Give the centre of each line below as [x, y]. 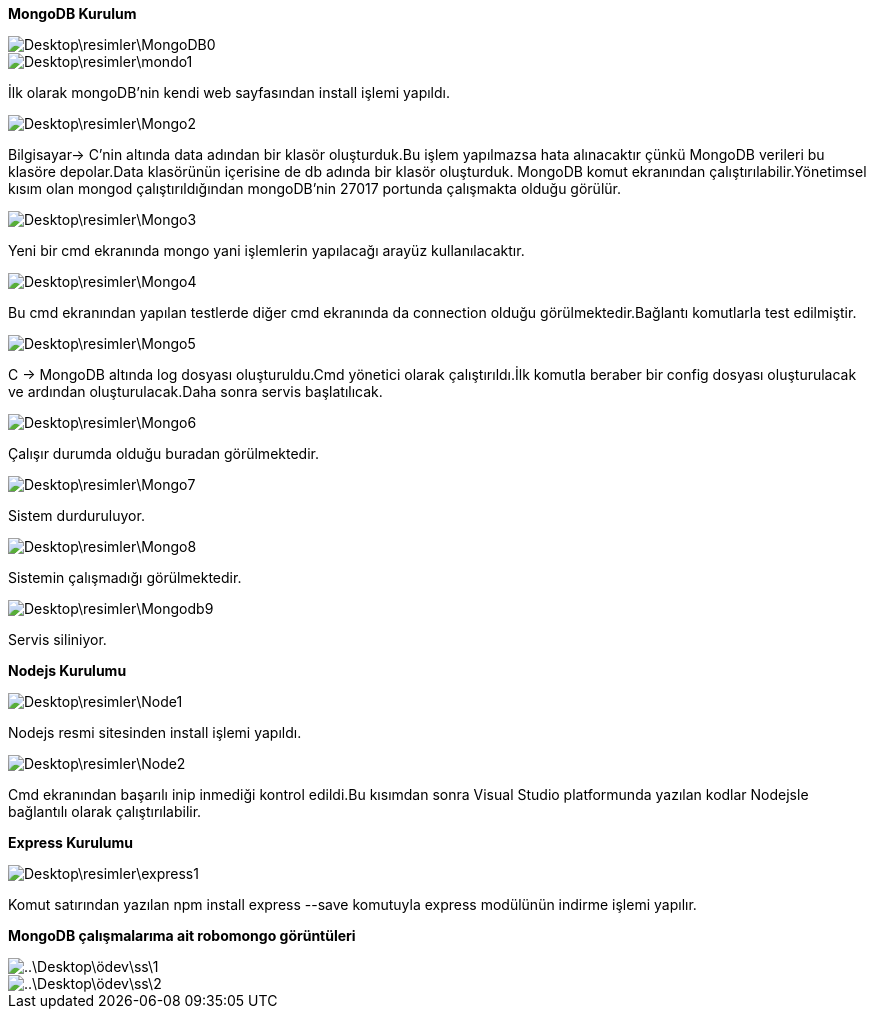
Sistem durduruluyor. [76, 515]
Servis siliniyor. [57, 639]
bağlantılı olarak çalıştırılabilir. [105, 811]
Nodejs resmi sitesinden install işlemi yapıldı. [155, 732]
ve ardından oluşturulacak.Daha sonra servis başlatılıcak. [195, 391]
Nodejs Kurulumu [67, 670]
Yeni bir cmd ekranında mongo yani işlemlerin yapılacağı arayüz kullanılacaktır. [266, 250]
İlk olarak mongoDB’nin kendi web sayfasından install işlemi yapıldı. [229, 92]
